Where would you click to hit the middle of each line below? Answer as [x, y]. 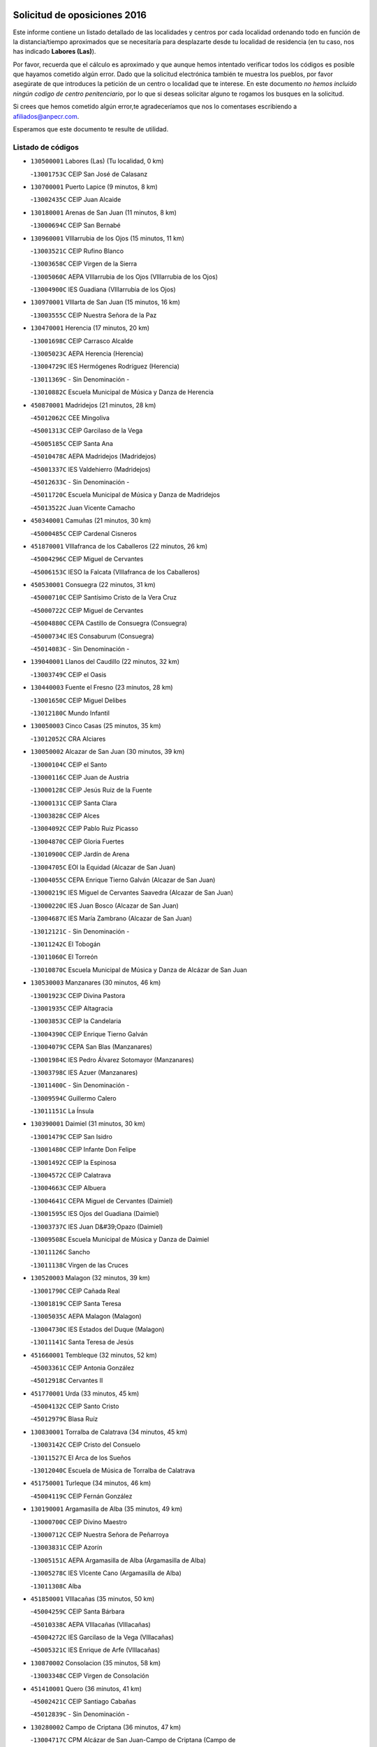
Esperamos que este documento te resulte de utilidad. [91, 129]
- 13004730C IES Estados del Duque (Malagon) [97, 1329]
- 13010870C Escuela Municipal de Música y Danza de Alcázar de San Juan [139, 970]
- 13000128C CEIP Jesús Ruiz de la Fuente [91, 790]
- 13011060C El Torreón [64, 957]
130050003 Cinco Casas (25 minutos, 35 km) [96, 726]
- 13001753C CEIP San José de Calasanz [89, 174]
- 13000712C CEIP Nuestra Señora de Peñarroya [99, 1535]
